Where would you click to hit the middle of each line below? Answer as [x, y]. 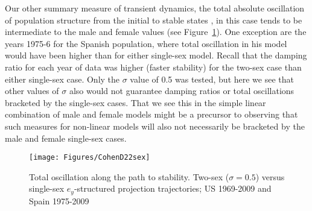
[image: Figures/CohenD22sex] [90, 158]
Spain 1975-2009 [59, 200]
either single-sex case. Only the [62, 79]
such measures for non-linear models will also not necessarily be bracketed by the [155, 126]
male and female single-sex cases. [66, 138]
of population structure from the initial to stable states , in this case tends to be [154, 20]
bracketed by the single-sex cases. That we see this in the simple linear [135, 102]
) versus [270, 176]
